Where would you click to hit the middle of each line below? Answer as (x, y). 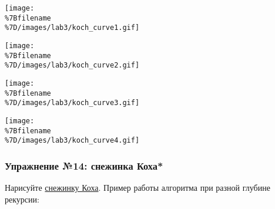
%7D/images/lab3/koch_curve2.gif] (72, 65)
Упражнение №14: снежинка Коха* (84, 165)
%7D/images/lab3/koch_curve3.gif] (72, 103)
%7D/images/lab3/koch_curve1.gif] (72, 28)
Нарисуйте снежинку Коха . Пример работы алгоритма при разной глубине (137, 188)
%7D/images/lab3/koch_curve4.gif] (72, 141)
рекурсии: (22, 199)
